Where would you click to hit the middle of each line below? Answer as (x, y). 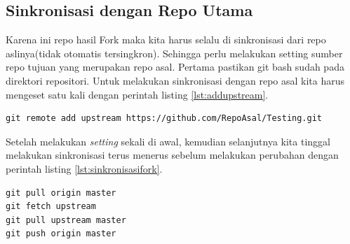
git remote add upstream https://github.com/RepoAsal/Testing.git (164, 119)
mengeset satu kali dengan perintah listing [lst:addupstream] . (137, 94)
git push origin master (61, 234)
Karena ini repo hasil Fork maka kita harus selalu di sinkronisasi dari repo (166, 40)
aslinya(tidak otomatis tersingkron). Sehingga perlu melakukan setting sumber (174, 53)
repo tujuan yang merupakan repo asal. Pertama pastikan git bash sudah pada (175, 67)
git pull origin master (61, 193)
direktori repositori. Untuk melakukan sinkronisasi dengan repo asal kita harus (175, 80)
